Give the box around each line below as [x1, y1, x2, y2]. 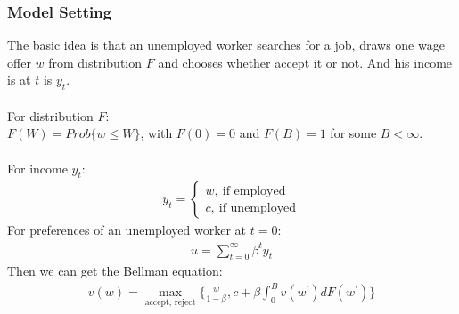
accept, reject [144, 298, 196, 308]
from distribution [48, 52, 143, 71]
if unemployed [218, 201, 297, 214]
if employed [222, 184, 286, 197]
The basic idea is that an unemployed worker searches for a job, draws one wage [7, 36, 445, 54]
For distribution [7, 106, 94, 125]
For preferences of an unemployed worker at [7, 221, 247, 239]
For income [7, 158, 68, 177]
